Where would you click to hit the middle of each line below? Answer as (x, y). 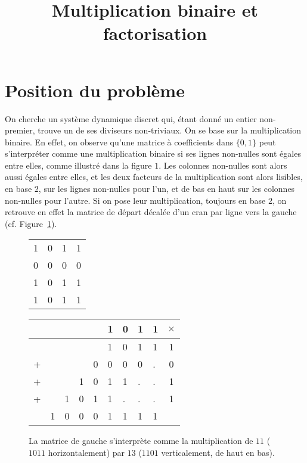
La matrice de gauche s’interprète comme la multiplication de (141, 441)
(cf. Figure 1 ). (31, 223)
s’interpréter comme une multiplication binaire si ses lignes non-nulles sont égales (153, 153)
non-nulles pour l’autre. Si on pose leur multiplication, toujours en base (135, 200)
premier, (20, 130)
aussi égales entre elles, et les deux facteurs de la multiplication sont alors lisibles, (154, 177)
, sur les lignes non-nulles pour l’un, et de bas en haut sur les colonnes (167, 189)
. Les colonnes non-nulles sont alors (223, 165)
